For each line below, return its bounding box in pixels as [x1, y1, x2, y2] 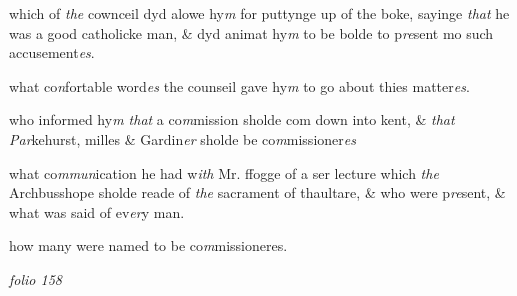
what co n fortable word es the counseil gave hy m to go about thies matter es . [9, 75, 470, 96]
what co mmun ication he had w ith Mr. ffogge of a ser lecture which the [9, 162, 439, 183]
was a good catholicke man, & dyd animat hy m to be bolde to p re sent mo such [9, 22, 494, 43]
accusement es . [9, 42, 95, 63]
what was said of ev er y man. [9, 201, 185, 222]
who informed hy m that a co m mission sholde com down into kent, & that [9, 109, 455, 130]
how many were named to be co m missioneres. [9, 235, 288, 256]
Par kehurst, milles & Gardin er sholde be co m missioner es [9, 128, 356, 149]
